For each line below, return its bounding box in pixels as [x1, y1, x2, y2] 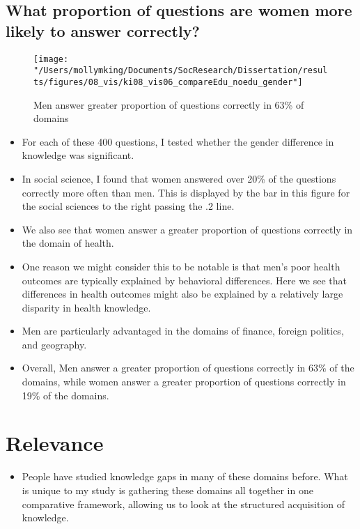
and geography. [22, 337, 87, 351]
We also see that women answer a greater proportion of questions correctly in [22, 222, 353, 236]
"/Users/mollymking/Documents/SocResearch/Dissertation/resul [33, 66, 328, 76]
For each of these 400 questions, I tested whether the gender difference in [22, 134, 334, 148]
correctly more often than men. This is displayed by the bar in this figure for [22, 185, 350, 199]
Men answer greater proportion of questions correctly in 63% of [33, 97, 304, 112]
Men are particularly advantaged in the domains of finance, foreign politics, [22, 323, 344, 338]
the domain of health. [22, 236, 114, 250]
